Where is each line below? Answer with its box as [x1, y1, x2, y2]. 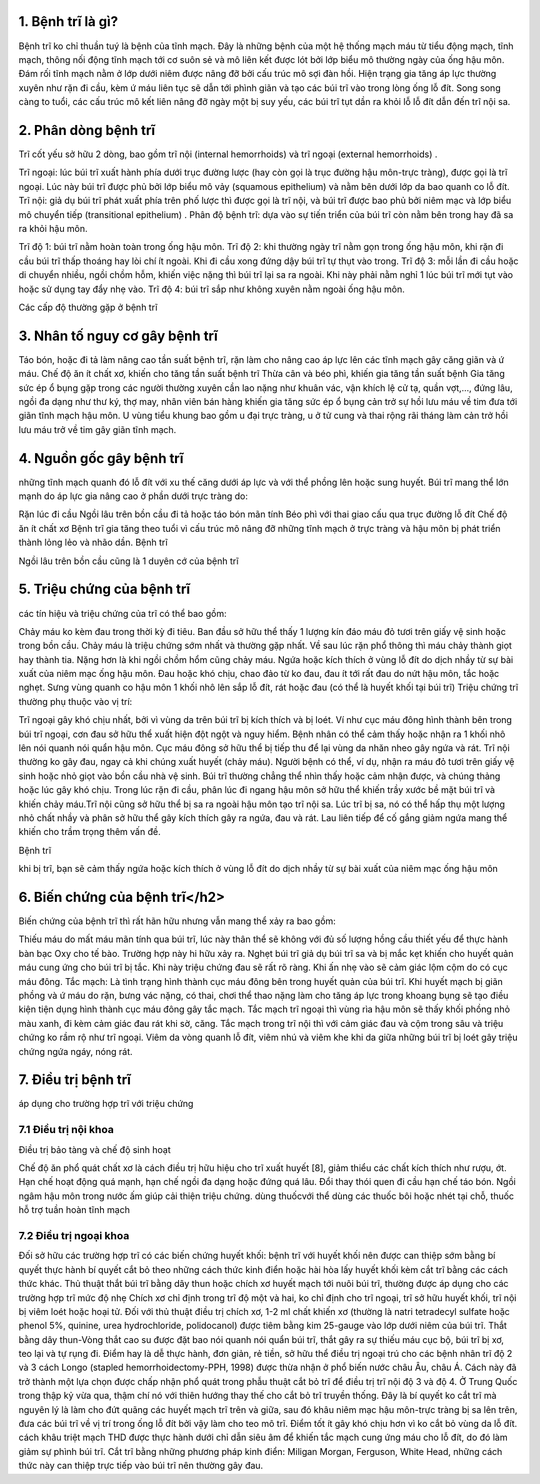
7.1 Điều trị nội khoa [18, 1123, 114, 1137]
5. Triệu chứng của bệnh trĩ [18, 581, 190, 598]
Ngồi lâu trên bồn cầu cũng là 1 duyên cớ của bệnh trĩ [18, 555, 239, 567]
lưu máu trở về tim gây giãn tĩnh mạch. [18, 423, 177, 435]
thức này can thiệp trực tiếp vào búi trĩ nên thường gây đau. [18, 1460, 264, 1472]
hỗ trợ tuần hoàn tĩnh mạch [18, 1204, 130, 1216]
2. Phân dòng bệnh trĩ [18, 121, 156, 139]
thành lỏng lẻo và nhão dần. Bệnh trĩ [18, 536, 169, 549]
